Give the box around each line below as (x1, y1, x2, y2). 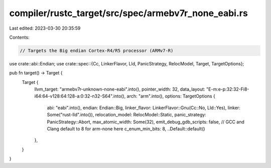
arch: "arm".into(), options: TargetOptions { (126, 93, 216, 99)
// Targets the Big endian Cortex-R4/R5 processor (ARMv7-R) (20, 48, 174, 53)
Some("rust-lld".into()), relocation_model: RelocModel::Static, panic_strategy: (47, 112, 207, 118)
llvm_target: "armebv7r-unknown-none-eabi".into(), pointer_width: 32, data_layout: (34, 86, 205, 93)
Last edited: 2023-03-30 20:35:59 (9, 25, 81, 31)
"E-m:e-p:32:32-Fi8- (206, 86, 249, 93)
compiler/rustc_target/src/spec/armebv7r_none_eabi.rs (9, 8, 248, 19)
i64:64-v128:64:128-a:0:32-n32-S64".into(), (34, 93, 126, 99)
